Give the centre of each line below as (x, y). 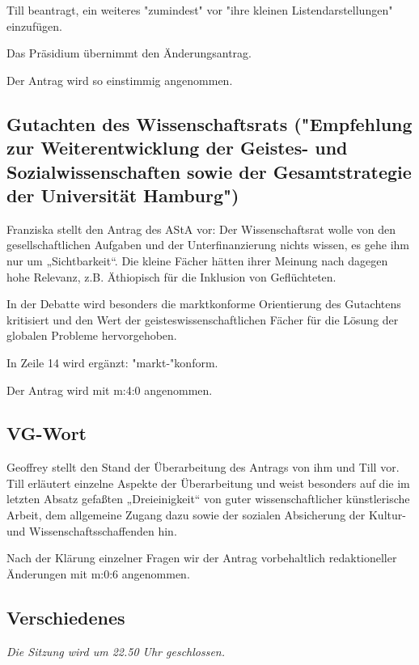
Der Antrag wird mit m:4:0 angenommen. (110, 390)
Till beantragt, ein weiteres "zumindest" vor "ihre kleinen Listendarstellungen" (200, 10)
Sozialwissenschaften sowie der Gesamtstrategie (209, 171)
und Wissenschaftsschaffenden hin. (92, 530)
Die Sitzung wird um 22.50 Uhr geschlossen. (116, 651)
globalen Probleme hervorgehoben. (92, 335)
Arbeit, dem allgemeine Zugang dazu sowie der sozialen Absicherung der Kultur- (206, 515)
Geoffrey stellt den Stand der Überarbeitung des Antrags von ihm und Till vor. (203, 467)
